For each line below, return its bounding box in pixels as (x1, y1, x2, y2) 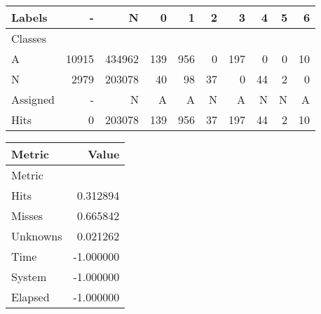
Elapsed (11, 289, 50, 305)
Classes (11, 30, 47, 46)
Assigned (11, 91, 55, 107)
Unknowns (11, 228, 62, 244)
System (11, 268, 47, 285)
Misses (11, 207, 43, 224)
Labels (11, 9, 48, 25)
